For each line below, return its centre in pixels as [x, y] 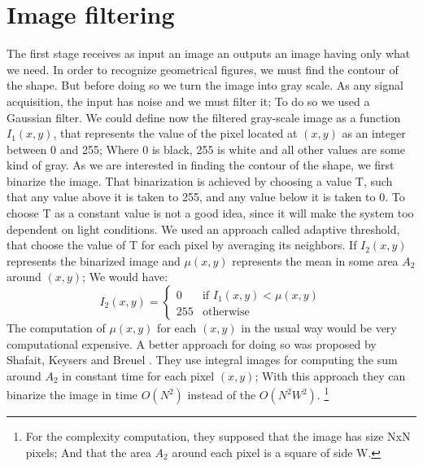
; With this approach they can [330, 375]
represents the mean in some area [315, 260]
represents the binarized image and [94, 260]
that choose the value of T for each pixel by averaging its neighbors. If [182, 245]
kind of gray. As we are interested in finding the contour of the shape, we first [201, 165]
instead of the [222, 395]
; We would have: [125, 277]
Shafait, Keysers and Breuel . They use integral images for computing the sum [202, 360]
